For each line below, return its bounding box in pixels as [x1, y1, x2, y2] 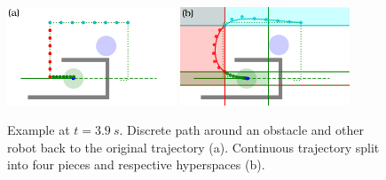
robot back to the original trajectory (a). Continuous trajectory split [7, 137, 380, 156]
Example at [7, 121, 70, 139]
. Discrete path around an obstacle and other [119, 121, 364, 139]
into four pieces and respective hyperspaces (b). [7, 155, 265, 174]
